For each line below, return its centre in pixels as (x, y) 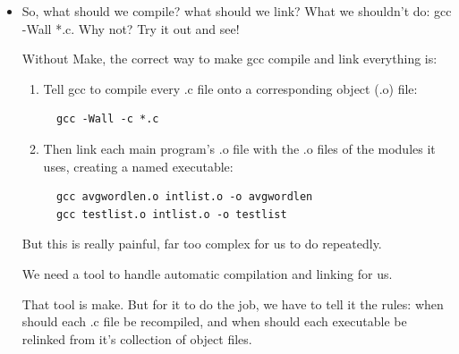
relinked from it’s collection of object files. (137, 338)
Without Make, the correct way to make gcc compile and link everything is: (229, 59)
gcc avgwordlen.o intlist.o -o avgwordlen (184, 197)
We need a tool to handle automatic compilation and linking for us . (207, 273)
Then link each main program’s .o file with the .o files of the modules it (239, 148)
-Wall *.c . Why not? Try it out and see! (131, 28)
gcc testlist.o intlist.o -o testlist (171, 214)
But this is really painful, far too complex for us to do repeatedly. (202, 244)
